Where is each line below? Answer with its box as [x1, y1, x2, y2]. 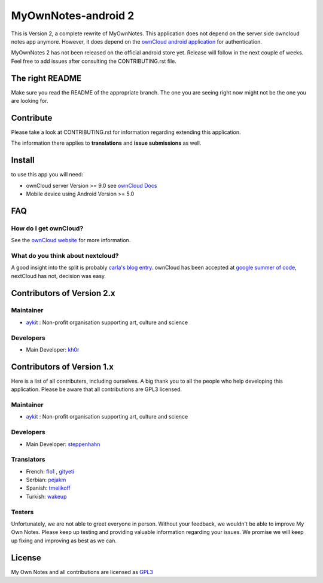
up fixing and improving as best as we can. [11, 537, 117, 544]
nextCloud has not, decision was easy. [11, 272, 106, 279]
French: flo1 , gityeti [26, 468, 75, 475]
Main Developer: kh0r [26, 346, 80, 353]
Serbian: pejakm [26, 476, 66, 484]
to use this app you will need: [11, 171, 84, 178]
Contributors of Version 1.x [11, 362, 114, 372]
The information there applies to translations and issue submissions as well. [11, 139, 202, 146]
